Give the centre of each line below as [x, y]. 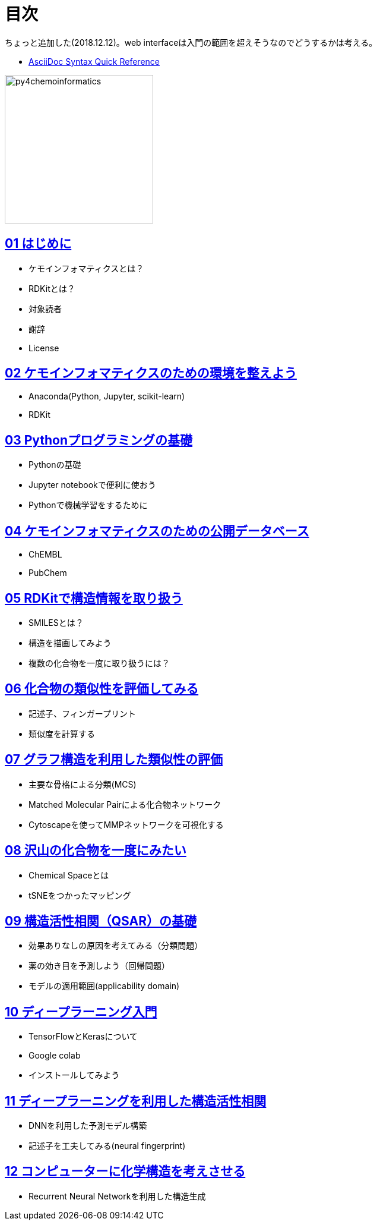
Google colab [55, 1056]
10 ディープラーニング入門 [81, 1012]
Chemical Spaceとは [69, 875]
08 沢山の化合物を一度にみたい [96, 851]
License [44, 348]
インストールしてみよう [74, 1075]
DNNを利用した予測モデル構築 [88, 1126]
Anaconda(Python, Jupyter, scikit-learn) [107, 396]
